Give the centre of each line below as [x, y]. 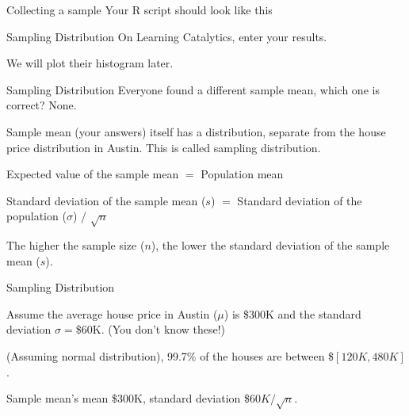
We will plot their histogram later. [90, 63]
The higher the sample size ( [76, 245]
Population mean [242, 174]
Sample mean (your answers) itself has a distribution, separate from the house [196, 131]
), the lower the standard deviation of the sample [270, 245]
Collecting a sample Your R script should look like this [140, 10]
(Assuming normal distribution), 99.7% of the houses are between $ [170, 356]
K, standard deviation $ [192, 398]
